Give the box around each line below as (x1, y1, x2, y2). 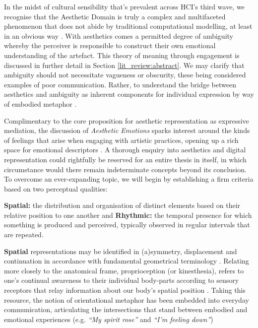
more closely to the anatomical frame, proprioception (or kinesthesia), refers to (4, 265, 244, 275)
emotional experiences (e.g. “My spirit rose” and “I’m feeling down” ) (4, 314, 213, 324)
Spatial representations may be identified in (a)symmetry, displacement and (4, 246, 237, 256)
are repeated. (4, 229, 44, 240)
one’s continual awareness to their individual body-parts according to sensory (4, 275, 239, 285)
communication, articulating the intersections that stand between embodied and (4, 304, 248, 315)
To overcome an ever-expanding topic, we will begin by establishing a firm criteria (4, 174, 254, 184)
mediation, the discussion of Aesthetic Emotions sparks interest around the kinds (4, 125, 250, 135)
